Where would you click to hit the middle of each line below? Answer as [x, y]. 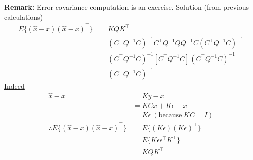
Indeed [14, 86]
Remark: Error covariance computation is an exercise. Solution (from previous [127, 7]
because [170, 115]
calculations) [24, 16]
